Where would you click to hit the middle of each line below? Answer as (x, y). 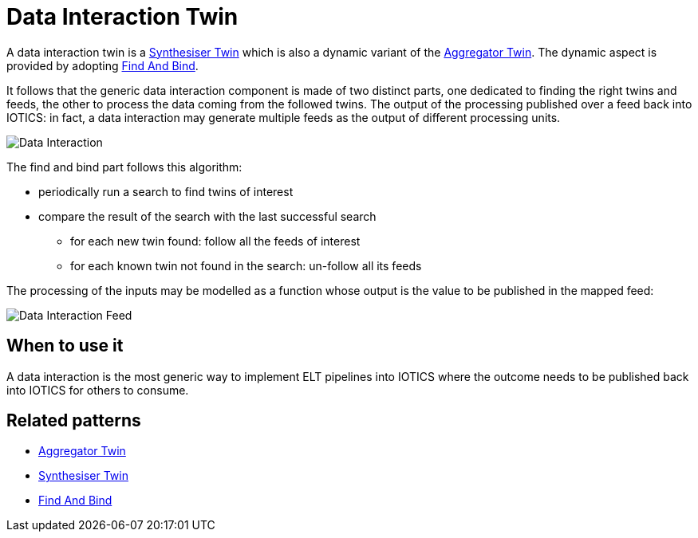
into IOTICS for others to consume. (98, 390)
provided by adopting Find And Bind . (103, 65)
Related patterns (74, 421)
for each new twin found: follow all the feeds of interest (215, 241)
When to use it (65, 346)
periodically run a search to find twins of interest (166, 191)
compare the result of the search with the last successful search (207, 216)
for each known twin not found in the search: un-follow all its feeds (246, 265)
